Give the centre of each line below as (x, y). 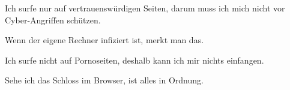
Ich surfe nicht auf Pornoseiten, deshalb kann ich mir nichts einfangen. (134, 60)
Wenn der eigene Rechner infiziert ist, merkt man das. (104, 40)
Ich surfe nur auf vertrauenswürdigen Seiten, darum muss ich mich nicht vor (145, 8)
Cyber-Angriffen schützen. (53, 19)
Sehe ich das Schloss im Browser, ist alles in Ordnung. (104, 80)
